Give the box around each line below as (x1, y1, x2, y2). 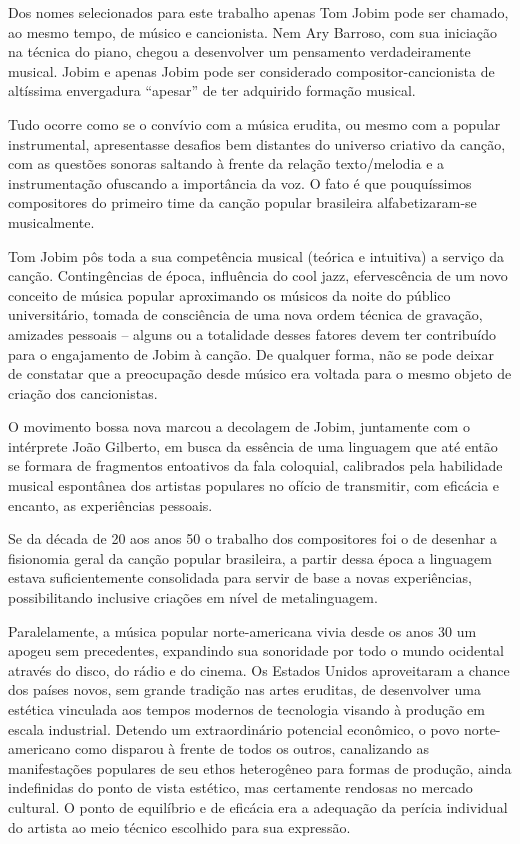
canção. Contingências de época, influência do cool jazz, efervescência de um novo (8, 265, 508, 286)
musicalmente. (8, 211, 95, 232)
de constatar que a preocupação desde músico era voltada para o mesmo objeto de (8, 363, 512, 384)
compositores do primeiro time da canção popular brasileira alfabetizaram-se (8, 192, 477, 213)
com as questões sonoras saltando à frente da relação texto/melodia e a (8, 153, 445, 174)
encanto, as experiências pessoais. (8, 494, 213, 515)
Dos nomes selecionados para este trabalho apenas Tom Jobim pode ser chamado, (8, 2, 509, 22)
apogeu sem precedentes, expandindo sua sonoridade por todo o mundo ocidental (8, 640, 504, 661)
